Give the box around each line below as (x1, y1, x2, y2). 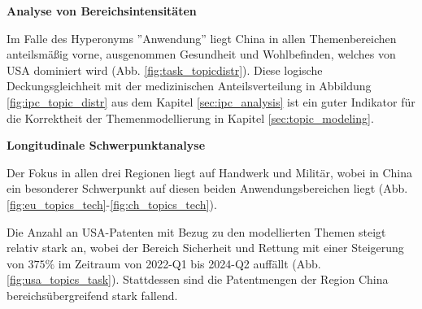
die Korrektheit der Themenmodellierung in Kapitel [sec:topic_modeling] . (7, 109, 374, 126)
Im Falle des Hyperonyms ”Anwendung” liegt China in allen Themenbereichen (7, 29, 397, 46)
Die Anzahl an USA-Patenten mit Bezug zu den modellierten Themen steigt (7, 223, 386, 240)
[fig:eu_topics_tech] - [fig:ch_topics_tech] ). (7, 195, 217, 212)
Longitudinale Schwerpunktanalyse (7, 137, 206, 154)
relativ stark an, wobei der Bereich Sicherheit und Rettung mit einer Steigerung (7, 239, 404, 256)
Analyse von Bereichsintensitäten (7, 2, 197, 19)
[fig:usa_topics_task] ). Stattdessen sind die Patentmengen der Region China (7, 271, 389, 288)
